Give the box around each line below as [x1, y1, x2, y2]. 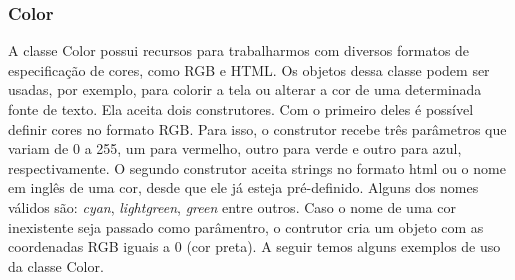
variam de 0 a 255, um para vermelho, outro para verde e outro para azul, [8, 138, 462, 159]
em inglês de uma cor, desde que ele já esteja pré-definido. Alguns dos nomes [8, 177, 479, 198]
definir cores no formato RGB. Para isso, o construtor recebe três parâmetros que [8, 118, 507, 139]
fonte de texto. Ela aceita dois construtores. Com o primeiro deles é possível [8, 99, 474, 119]
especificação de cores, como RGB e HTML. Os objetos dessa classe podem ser [8, 59, 490, 80]
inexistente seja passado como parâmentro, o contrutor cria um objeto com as [8, 216, 484, 237]
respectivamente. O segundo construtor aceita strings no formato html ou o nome [8, 157, 506, 178]
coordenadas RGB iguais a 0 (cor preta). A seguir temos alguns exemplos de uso [8, 236, 501, 257]
